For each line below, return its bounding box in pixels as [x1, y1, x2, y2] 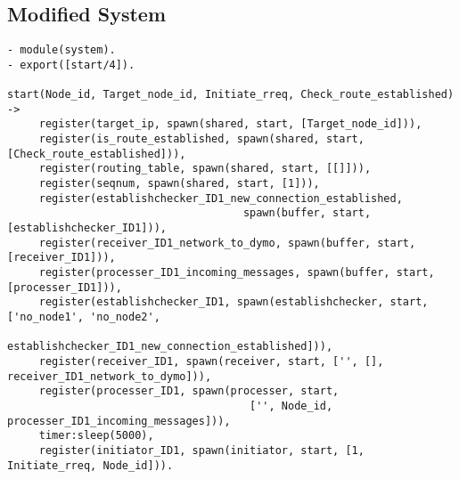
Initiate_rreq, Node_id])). [7, 459, 174, 472]
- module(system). [7, 44, 116, 57]
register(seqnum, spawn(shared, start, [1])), [38, 177, 320, 191]
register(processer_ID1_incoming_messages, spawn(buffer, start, [38, 266, 435, 280]
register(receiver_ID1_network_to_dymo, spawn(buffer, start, [38, 236, 416, 249]
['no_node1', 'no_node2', [7, 311, 160, 324]
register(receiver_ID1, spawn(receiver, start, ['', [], [38, 354, 384, 368]
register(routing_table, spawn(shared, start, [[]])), [38, 162, 372, 175]
